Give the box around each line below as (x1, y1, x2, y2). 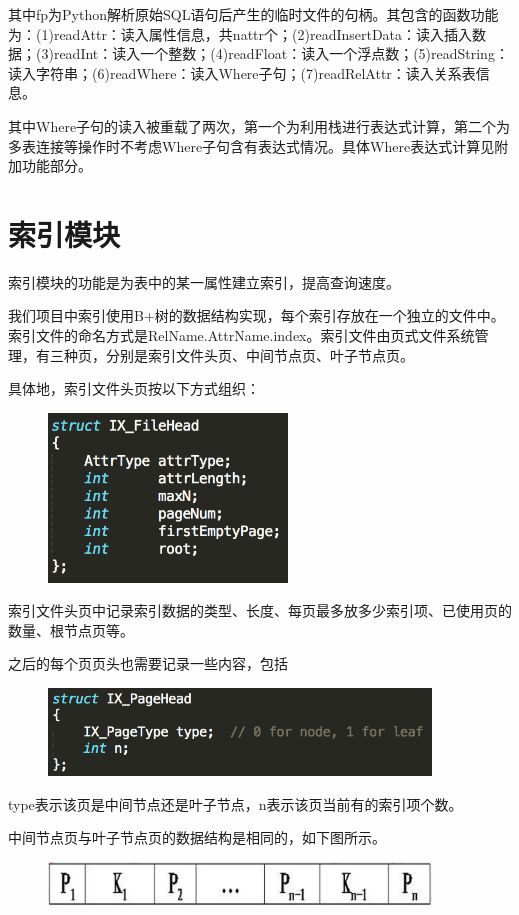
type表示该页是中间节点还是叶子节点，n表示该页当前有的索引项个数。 (8, 793, 463, 814)
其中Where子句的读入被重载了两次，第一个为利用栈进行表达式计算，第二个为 (8, 115, 511, 136)
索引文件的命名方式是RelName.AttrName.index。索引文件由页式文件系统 (8, 325, 475, 346)
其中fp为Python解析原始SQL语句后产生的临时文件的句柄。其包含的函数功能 (8, 4, 499, 24)
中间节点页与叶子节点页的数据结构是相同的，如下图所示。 (8, 827, 386, 848)
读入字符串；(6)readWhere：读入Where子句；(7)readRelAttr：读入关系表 (8, 62, 476, 83)
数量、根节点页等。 (8, 619, 134, 640)
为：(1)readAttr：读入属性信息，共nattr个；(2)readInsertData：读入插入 (8, 23, 473, 44)
